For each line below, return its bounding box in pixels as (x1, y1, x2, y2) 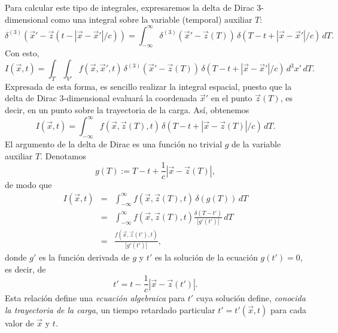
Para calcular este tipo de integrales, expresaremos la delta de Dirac (5, 1, 254, 13)
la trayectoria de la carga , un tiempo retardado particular (5, 303, 215, 316)
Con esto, (5, 47, 39, 59)
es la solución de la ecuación (154, 250, 258, 263)
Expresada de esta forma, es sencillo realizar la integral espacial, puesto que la (5, 80, 292, 92)
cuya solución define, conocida (196, 292, 306, 304)
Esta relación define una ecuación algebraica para (5, 292, 185, 304)
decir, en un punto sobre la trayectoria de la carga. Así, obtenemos (5, 104, 249, 116)
